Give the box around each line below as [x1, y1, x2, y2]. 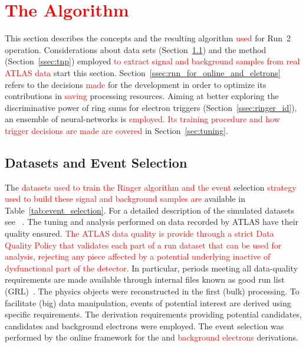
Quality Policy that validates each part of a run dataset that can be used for [5, 238, 282, 251]
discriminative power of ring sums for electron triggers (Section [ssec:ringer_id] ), [5, 101, 297, 113]
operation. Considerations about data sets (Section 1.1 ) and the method [5, 43, 266, 55]
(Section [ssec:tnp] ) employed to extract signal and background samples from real [5, 55, 300, 67]
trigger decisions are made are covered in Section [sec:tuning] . [5, 124, 228, 136]
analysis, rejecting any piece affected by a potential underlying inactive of [5, 250, 271, 263]
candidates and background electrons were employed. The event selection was [5, 319, 284, 332]
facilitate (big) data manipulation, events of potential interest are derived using [5, 296, 291, 309]
